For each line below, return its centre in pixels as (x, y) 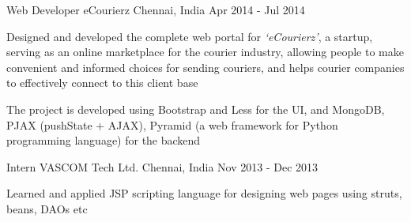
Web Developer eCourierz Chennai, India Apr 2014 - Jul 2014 (156, 9)
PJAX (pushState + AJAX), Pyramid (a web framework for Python (172, 124)
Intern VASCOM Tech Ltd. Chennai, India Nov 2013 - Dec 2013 (162, 166)
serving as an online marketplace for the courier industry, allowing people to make (205, 52)
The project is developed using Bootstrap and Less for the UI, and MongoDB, (196, 109)
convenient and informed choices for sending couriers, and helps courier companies (205, 67)
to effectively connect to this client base (102, 83)
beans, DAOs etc (47, 208)
